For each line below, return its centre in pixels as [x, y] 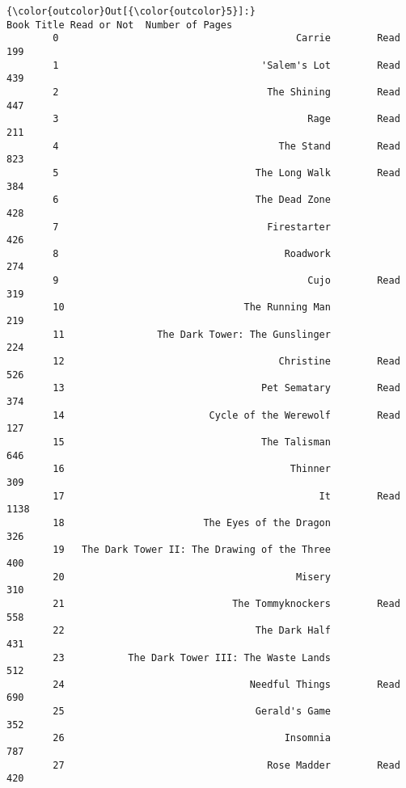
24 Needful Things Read [226, 684]
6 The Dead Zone [192, 200]
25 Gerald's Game [192, 712]
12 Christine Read [226, 362]
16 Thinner [192, 469]
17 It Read [226, 496]
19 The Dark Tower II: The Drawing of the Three [192, 550]
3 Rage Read [226, 119]
